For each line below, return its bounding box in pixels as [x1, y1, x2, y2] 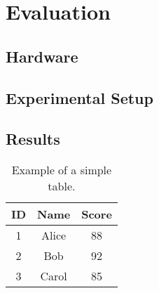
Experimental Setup [6, 86, 153, 108]
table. [48, 178, 76, 195]
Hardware [6, 45, 78, 67]
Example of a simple [11, 162, 112, 178]
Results [6, 128, 60, 150]
